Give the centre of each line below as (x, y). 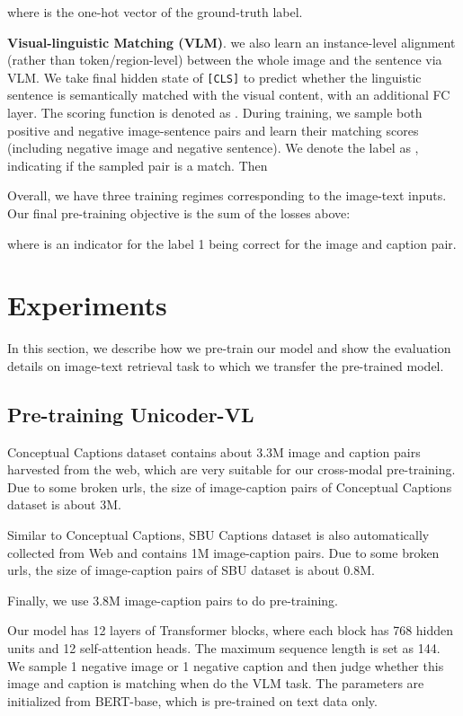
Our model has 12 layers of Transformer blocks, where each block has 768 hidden (231, 630)
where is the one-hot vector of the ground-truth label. (155, 12)
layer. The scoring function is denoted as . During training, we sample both (215, 113)
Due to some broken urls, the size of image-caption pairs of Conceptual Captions (230, 486)
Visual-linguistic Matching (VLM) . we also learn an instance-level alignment (231, 42)
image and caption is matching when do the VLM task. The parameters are (216, 683)
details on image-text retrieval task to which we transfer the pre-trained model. (226, 365)
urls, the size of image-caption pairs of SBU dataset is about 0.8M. (191, 570)
